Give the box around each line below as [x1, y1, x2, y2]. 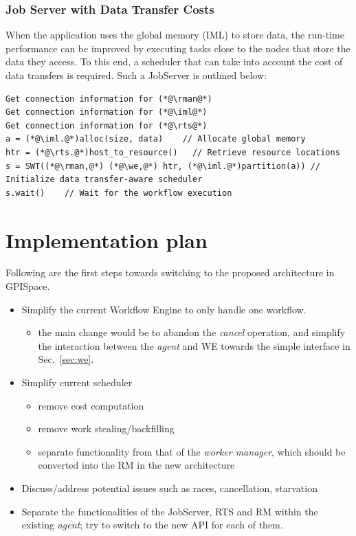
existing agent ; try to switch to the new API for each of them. [21, 517, 283, 532]
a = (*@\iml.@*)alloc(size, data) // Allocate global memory [5, 134, 306, 144]
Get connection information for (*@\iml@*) [5, 107, 208, 118]
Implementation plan [5, 225, 208, 254]
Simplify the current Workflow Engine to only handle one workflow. [21, 302, 307, 316]
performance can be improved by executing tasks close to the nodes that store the [5, 41, 351, 55]
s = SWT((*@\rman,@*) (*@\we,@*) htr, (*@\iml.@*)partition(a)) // [5, 161, 321, 171]
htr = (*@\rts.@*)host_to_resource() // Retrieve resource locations [5, 147, 340, 157]
